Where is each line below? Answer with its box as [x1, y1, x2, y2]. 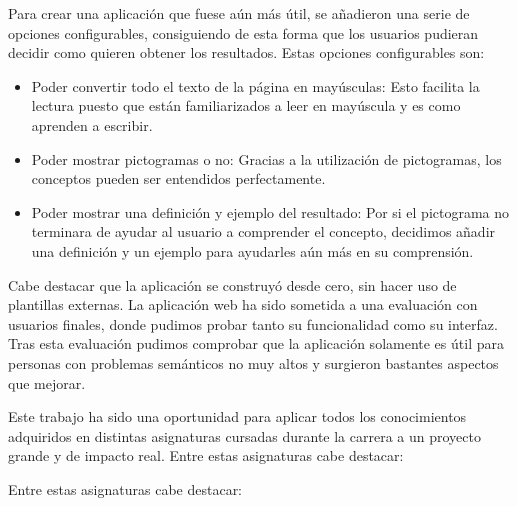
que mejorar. [8, 372, 86, 393]
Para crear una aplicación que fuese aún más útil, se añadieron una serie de [8, 3, 470, 23]
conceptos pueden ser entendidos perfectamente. [31, 168, 326, 189]
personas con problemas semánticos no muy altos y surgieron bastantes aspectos [8, 352, 499, 373]
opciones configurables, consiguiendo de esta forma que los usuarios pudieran [8, 22, 479, 43]
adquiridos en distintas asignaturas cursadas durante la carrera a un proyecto [8, 425, 481, 446]
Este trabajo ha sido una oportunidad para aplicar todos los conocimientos [8, 406, 467, 427]
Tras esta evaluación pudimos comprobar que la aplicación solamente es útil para [8, 333, 504, 354]
